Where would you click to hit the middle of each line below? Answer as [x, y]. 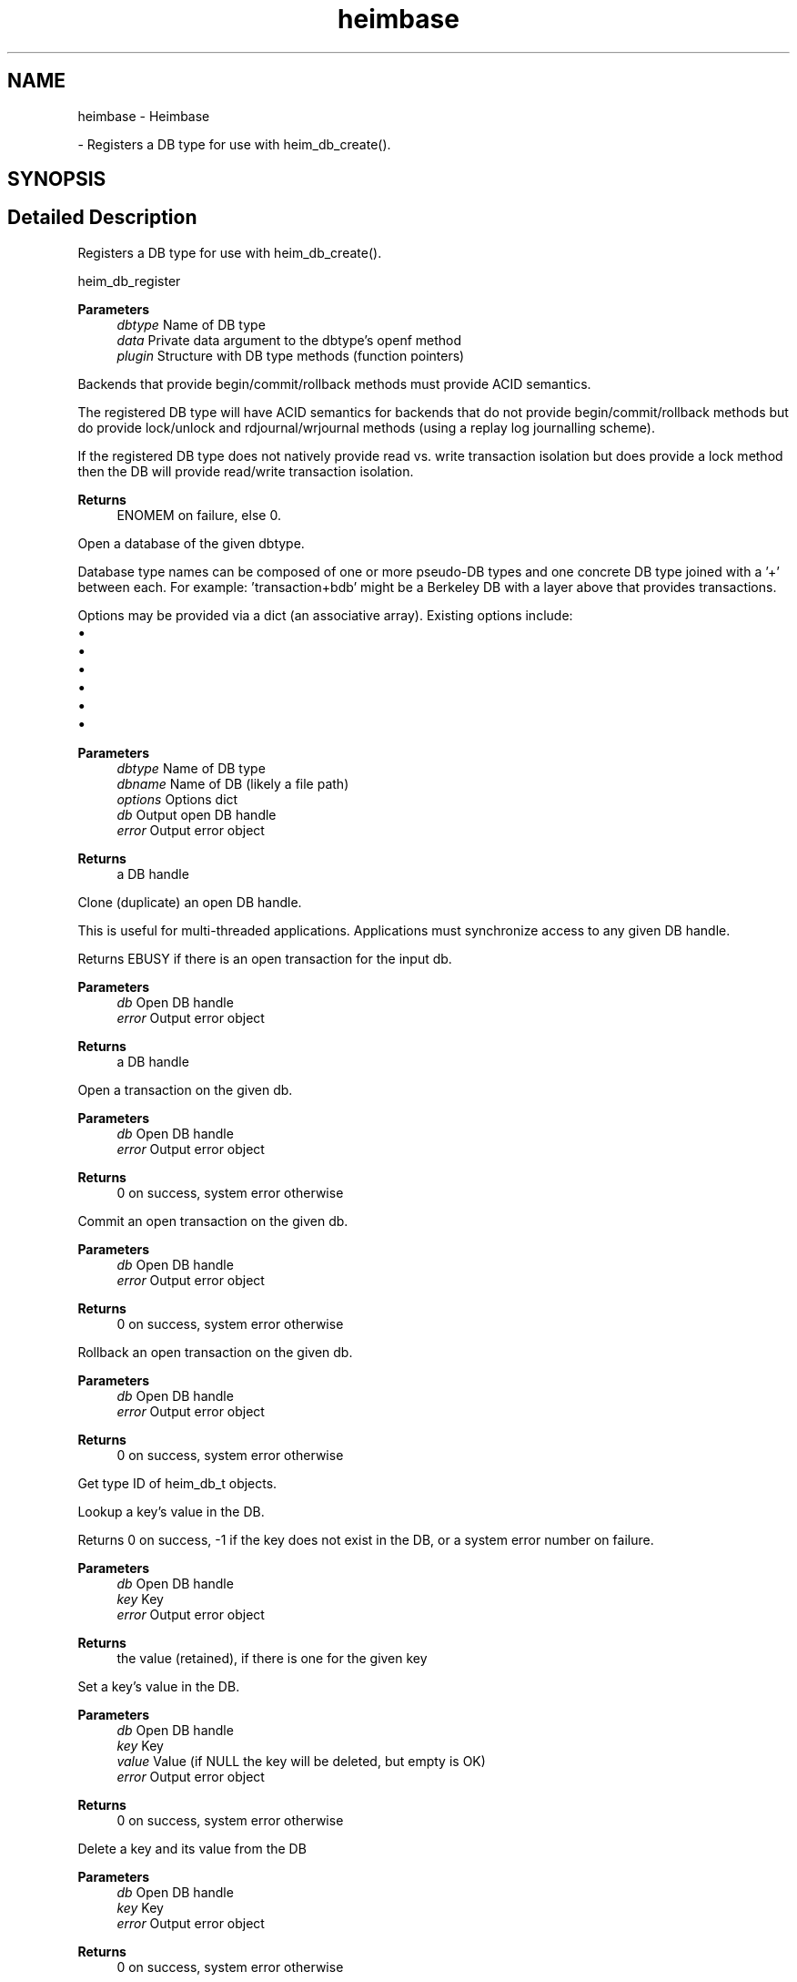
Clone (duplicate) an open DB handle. [190, 902]
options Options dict [177, 799]
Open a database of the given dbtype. [191, 543]
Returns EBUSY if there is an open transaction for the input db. [265, 958]
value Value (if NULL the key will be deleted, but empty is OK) [301, 1761]
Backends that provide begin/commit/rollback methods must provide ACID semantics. [334, 383]
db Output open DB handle [197, 814]
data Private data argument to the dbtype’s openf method [289, 340]
